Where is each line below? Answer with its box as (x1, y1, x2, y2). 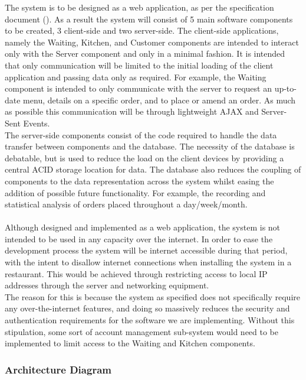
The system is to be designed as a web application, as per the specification (5, 1, 274, 13)
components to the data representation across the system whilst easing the (5, 174, 274, 187)
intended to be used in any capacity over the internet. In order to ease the (5, 232, 273, 245)
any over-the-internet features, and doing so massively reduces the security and (5, 302, 290, 314)
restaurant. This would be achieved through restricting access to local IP (5, 267, 268, 280)
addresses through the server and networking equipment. (5, 279, 209, 291)
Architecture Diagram (5, 362, 111, 376)
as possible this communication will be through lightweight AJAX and (5, 105, 259, 118)
